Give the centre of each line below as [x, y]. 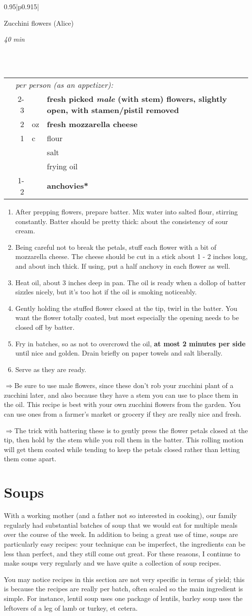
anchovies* [68, 186]
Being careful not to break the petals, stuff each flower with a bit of [116, 247]
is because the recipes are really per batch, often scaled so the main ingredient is [124, 589]
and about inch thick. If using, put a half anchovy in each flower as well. [123, 266]
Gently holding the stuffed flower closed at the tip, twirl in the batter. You [126, 308]
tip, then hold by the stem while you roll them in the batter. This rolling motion [124, 440]
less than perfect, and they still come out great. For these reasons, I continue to [122, 553]
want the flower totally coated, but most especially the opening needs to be [127, 317]
